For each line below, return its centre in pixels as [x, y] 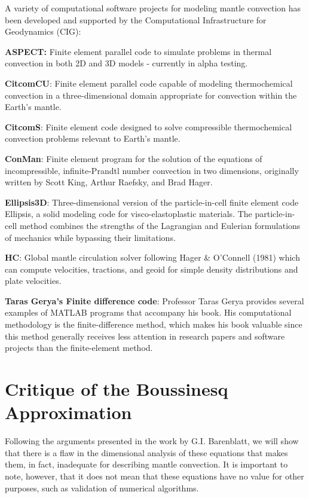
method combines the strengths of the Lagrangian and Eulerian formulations [160, 225]
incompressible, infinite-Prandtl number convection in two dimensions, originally [152, 170]
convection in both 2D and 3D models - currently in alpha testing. [126, 63]
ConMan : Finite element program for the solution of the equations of [134, 158]
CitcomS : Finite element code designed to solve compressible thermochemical [149, 126]
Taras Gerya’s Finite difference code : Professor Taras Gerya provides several [154, 300]
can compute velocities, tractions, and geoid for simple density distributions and [152, 269]
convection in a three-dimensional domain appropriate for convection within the [151, 95]
